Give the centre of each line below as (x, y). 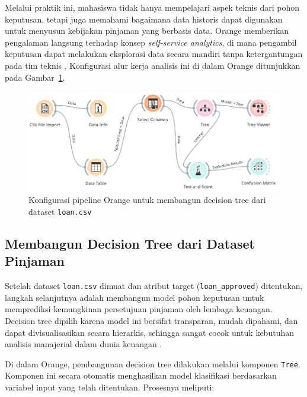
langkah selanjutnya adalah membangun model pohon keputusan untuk (135, 297)
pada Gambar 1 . (35, 77)
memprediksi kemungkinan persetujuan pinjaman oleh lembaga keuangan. (139, 309)
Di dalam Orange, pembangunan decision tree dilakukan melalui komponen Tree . (153, 363)
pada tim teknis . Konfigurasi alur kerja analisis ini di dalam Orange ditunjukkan (153, 65)
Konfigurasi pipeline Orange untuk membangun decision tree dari (147, 200)
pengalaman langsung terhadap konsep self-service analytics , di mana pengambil (151, 42)
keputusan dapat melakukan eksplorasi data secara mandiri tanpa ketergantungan (154, 54)
